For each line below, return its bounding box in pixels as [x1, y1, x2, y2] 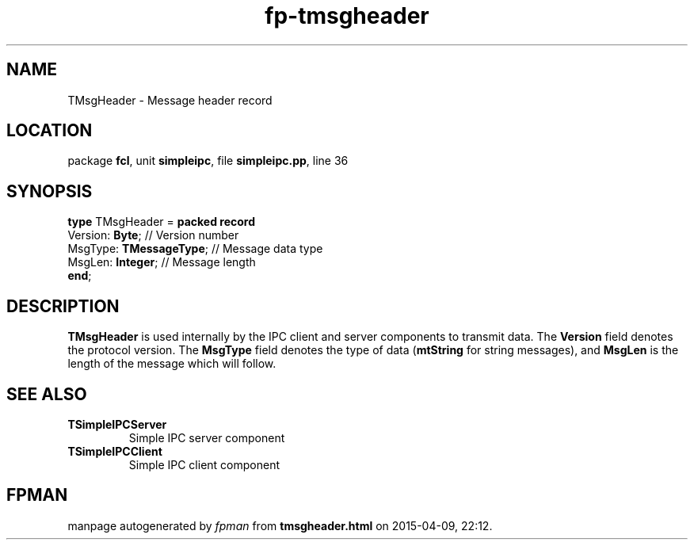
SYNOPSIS [6, 181, 93, 201]
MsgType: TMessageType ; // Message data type [67, 242, 323, 256]
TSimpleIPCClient [67, 444, 162, 458]
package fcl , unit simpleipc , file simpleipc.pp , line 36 [67, 154, 349, 168]
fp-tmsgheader [265, 2, 429, 29]
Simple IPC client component [128, 457, 280, 472]
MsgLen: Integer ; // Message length [67, 255, 256, 269]
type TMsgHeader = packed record [67, 215, 256, 229]
